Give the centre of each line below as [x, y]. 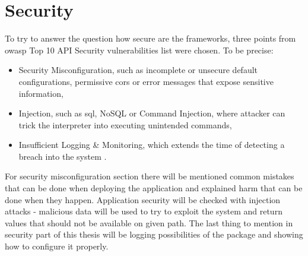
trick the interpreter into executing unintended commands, [125, 124]
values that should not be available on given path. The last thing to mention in [149, 222]
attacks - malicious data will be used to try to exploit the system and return [144, 211]
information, [41, 93]
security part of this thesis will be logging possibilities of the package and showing [154, 234]
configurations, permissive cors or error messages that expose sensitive [146, 81]
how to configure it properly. [57, 246]
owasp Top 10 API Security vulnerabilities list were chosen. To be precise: [139, 50]
